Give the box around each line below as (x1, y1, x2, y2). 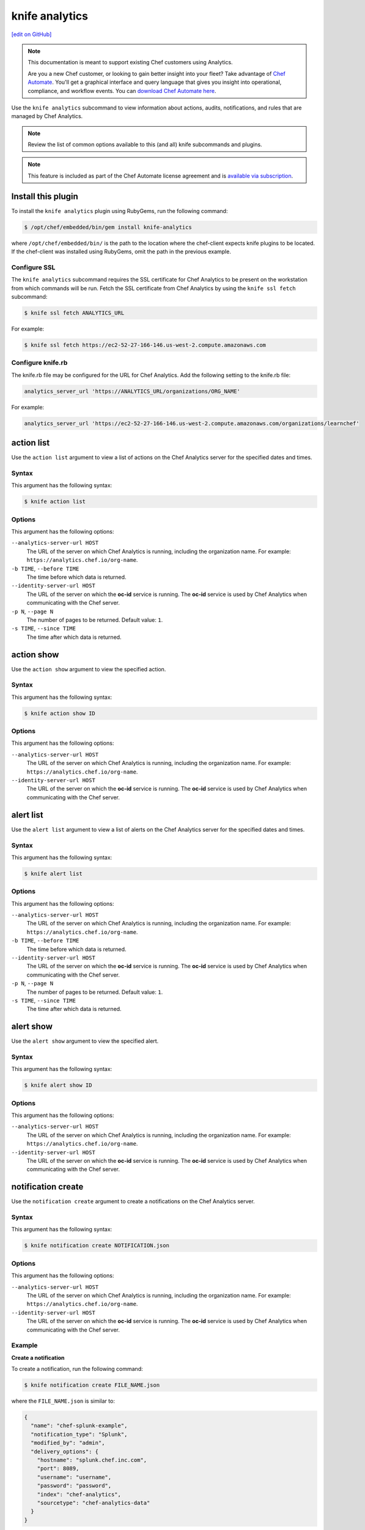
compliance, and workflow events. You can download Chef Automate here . (28, 87, 216, 94)
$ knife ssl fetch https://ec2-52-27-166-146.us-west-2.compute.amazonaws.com (24, 341, 266, 348)
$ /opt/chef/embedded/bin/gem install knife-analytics (24, 223, 192, 231)
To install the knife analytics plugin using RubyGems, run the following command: (11, 207, 228, 214)
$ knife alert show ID (24, 1082, 92, 1089)
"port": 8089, (37, 1465, 79, 1472)
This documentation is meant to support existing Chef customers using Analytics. (28, 59, 233, 66)
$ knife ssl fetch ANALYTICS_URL (24, 310, 125, 316)
